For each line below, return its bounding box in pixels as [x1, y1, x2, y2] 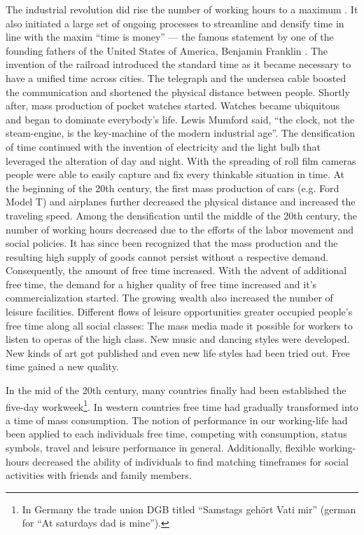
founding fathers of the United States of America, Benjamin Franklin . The [6, 43, 328, 57]
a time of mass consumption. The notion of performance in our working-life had [6, 412, 348, 427]
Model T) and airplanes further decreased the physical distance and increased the [6, 194, 356, 209]
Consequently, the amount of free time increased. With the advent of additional [6, 263, 347, 278]
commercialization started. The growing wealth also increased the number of [6, 290, 333, 305]
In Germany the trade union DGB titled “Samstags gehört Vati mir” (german [22, 501, 356, 516]
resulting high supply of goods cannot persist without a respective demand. [6, 249, 329, 264]
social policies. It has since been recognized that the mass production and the [6, 236, 338, 250]
